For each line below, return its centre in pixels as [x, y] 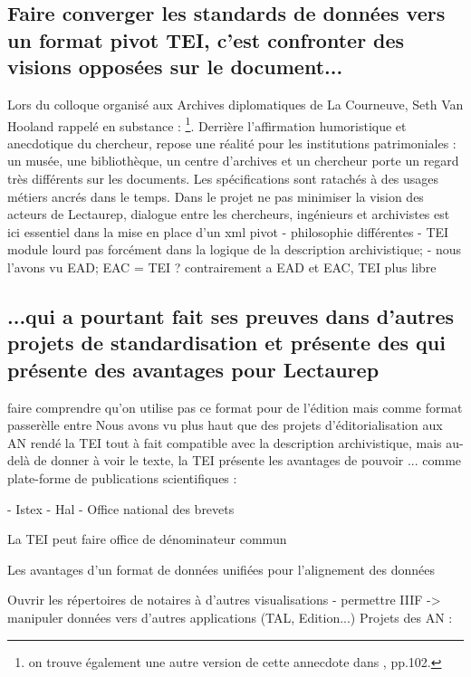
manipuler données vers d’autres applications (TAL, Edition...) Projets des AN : [230, 617]
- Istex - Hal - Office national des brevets [121, 508]
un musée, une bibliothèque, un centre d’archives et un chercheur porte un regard [233, 161]
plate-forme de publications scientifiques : [122, 477]
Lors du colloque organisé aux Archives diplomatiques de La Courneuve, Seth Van [235, 104]
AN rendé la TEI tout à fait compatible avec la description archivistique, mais [225, 442]
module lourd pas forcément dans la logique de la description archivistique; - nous [235, 249]
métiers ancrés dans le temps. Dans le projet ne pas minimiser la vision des [216, 196]
